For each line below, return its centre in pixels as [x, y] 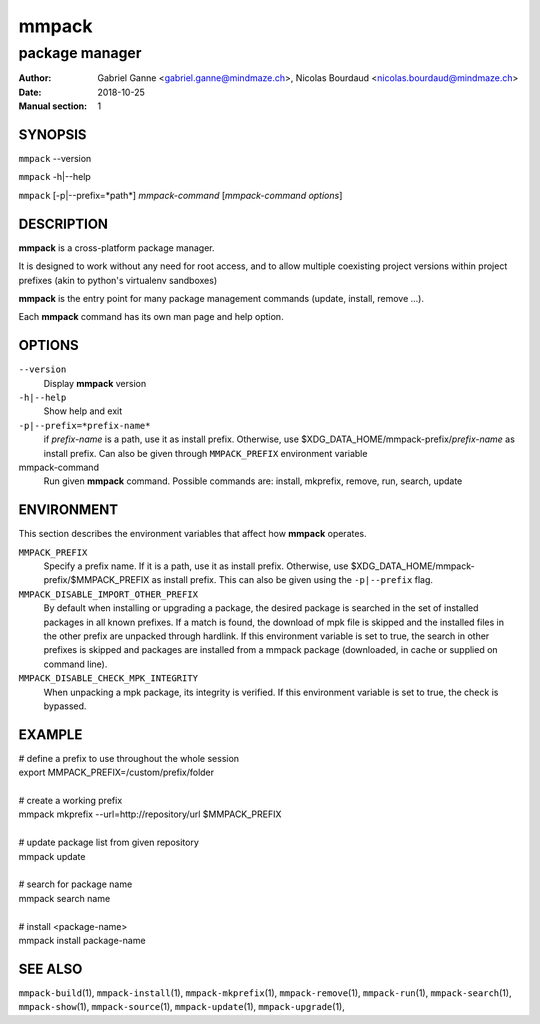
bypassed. [65, 706]
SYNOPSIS [52, 134]
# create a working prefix [70, 801]
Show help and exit [83, 411]
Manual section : [53, 106]
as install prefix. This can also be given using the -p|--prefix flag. [292, 580]
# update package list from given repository [109, 842]
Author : [35, 78]
